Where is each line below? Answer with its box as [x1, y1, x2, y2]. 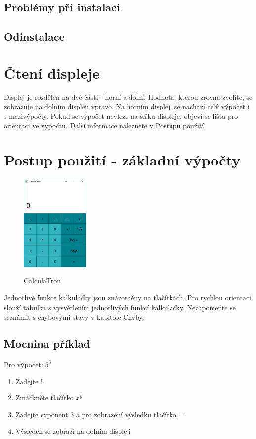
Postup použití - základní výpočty [4, 150, 241, 170]
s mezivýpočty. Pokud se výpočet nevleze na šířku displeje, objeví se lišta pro [4, 110, 238, 121]
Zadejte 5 [15, 376, 44, 386]
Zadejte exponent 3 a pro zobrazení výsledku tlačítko [15, 409, 176, 419]
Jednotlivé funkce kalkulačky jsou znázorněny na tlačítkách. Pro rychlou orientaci [4, 292, 251, 302]
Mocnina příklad [4, 336, 90, 351]
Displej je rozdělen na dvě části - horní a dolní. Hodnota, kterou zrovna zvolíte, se [4, 91, 253, 102]
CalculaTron [24, 275, 61, 286]
